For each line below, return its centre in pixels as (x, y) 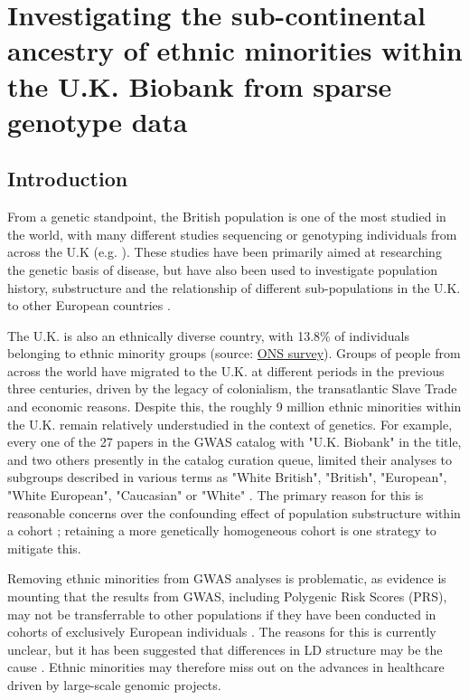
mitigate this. (44, 548)
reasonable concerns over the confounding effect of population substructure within (234, 512)
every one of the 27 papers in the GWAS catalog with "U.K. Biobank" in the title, (234, 442)
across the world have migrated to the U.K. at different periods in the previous (226, 370)
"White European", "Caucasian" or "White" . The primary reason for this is (216, 495)
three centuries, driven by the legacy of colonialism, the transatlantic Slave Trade (232, 388)
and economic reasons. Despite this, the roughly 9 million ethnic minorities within (234, 407)
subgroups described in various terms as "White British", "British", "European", (227, 477)
